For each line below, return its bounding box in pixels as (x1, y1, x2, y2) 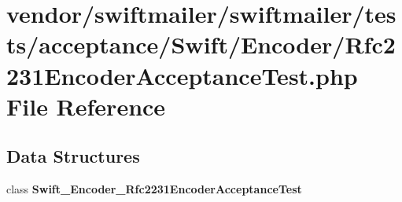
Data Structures (6, 144, 140, 168)
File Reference (6, 90, 166, 122)
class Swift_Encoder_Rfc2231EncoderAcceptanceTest (6, 181, 302, 197)
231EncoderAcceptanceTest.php (6, 59, 358, 91)
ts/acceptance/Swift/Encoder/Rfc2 (6, 28, 396, 61)
